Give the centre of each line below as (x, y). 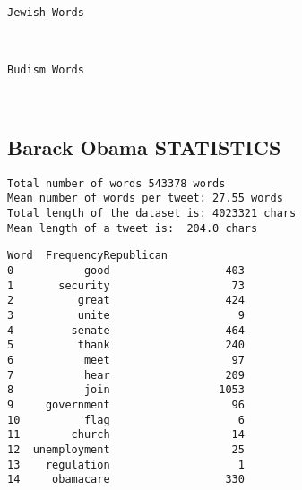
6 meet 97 (126, 360)
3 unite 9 (126, 315)
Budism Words (46, 70)
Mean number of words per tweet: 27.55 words (145, 198)
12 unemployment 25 (126, 449)
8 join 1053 (126, 390)
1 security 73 (126, 285)
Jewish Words (46, 13)
